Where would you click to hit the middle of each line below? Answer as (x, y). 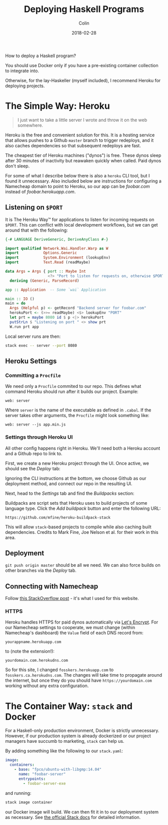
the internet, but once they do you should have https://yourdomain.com (78, 681)
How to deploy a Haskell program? (41, 56)
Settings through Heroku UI (39, 437)
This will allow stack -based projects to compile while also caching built (78, 527)
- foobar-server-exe (44, 783)
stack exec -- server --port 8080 (41, 345)
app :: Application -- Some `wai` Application (56, 290)
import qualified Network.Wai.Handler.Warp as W (57, 248)
